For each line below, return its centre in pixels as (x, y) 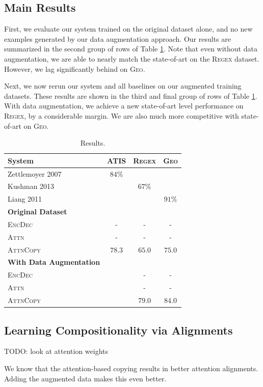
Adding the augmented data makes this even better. (85, 378)
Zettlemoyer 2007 (35, 173)
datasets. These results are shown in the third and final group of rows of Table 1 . (131, 95)
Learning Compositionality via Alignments (119, 330)
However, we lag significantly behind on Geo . (75, 68)
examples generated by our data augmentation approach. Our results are (117, 38)
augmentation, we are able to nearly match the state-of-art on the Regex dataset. (132, 58)
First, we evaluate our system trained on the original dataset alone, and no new (128, 29)
